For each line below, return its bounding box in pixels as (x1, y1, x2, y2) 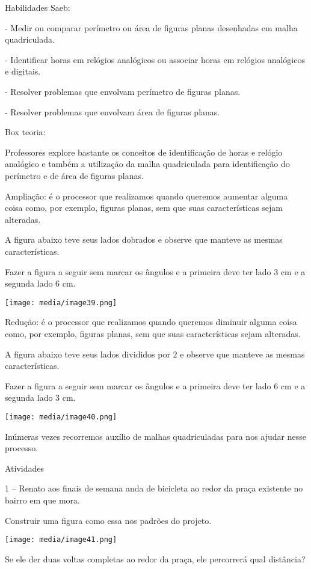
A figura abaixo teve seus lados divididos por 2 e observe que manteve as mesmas (5, 347, 305, 360)
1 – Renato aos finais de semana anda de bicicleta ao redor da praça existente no (5, 482, 303, 494)
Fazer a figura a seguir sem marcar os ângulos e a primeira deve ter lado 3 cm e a (5, 265, 306, 278)
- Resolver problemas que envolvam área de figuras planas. (5, 105, 220, 118)
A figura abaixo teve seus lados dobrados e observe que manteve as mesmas (5, 233, 283, 246)
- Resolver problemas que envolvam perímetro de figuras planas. (5, 85, 241, 97)
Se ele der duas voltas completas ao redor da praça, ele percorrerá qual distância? (5, 552, 306, 565)
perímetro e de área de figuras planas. (5, 169, 144, 181)
